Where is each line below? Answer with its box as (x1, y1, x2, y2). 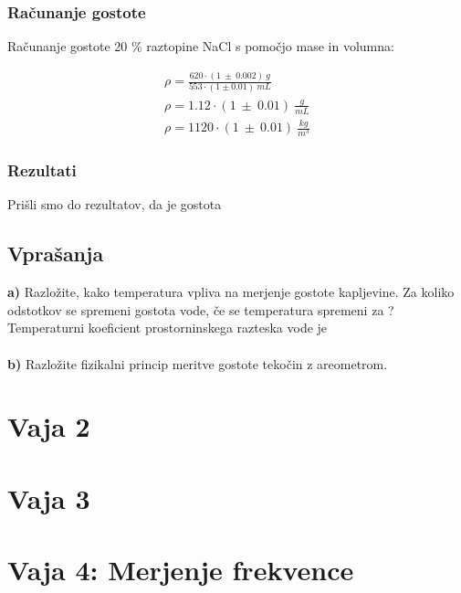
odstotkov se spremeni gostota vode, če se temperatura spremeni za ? (7, 300, 394, 319)
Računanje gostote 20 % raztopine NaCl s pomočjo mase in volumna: (7, 37, 394, 56)
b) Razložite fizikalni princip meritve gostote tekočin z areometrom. (7, 354, 388, 373)
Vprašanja (7, 239, 104, 268)
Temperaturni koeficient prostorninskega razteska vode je (7, 318, 328, 337)
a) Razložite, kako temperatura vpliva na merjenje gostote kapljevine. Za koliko (7, 282, 455, 302)
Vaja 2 (7, 408, 90, 445)
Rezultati (7, 159, 77, 182)
